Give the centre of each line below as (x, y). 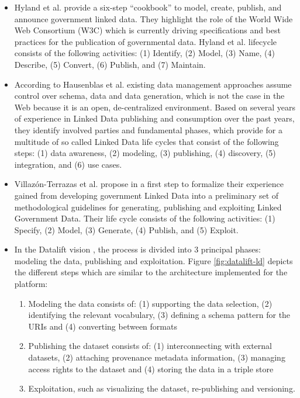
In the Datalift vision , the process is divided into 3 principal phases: (137, 249)
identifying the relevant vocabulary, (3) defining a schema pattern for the (159, 315)
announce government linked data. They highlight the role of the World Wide (154, 18)
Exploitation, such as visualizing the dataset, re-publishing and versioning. (162, 388)
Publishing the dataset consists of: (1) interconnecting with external (150, 346)
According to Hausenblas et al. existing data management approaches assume (153, 84)
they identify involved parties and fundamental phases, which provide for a (148, 129)
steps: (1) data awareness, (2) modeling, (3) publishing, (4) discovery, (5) (145, 153)
